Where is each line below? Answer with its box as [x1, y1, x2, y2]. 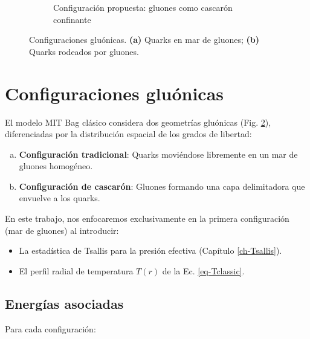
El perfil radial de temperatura [19, 264, 134, 277]
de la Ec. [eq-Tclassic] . [162, 264, 245, 277]
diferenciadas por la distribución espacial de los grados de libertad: [5, 128, 252, 140]
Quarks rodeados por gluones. [29, 45, 139, 57]
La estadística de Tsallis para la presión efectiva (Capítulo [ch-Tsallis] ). [19, 244, 282, 257]
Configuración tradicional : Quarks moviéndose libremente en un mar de [19, 147, 298, 160]
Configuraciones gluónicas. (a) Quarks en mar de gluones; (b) [29, 33, 259, 46]
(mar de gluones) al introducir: [5, 224, 119, 236]
